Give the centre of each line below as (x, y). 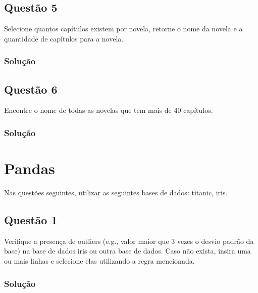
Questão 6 (31, 89)
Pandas (30, 168)
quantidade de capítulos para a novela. (64, 38)
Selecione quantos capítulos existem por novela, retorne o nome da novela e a (123, 29)
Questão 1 (31, 219)
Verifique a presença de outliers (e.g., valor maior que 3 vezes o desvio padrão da (129, 241)
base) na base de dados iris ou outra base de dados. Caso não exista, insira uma (127, 251)
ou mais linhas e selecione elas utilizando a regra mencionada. (99, 260)
